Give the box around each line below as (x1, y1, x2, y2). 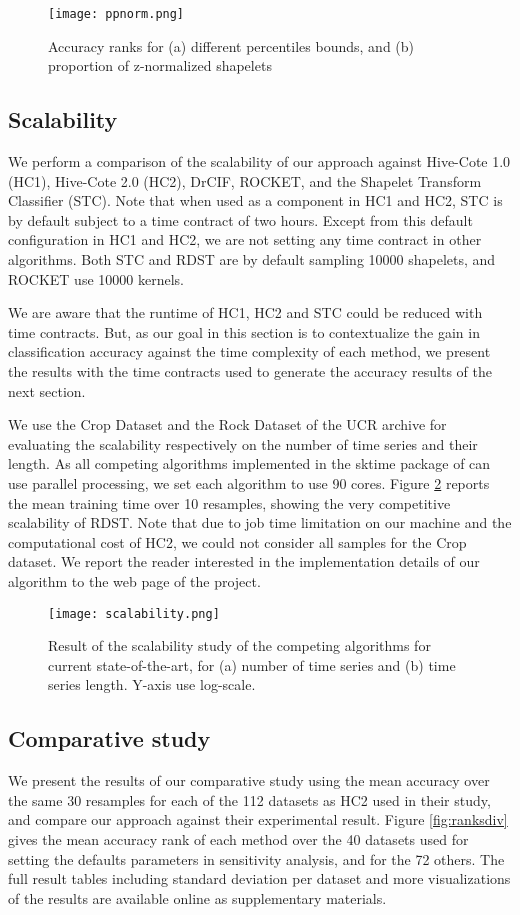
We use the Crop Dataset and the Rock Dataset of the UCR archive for (8, 414, 447, 435)
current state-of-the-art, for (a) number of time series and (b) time (48, 654, 456, 675)
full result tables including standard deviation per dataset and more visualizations (8, 868, 511, 889)
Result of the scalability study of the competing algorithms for (48, 635, 431, 656)
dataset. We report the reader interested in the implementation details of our (8, 551, 480, 572)
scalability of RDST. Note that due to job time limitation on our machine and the (8, 512, 512, 533)
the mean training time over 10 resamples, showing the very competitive (8, 492, 451, 513)
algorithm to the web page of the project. (8, 570, 261, 591)
